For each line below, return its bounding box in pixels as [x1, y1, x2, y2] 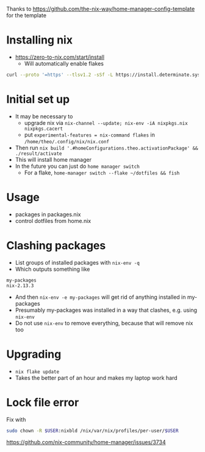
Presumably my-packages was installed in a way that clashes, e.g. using [15, 306, 197, 314]
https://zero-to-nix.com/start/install [15, 53, 105, 61]
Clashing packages [6, 238, 106, 252]
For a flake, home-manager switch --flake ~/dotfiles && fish [24, 168, 180, 176]
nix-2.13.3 [6, 282, 34, 288]
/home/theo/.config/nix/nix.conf [24, 138, 110, 145]
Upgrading [6, 347, 62, 361]
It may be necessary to [15, 113, 73, 120]
